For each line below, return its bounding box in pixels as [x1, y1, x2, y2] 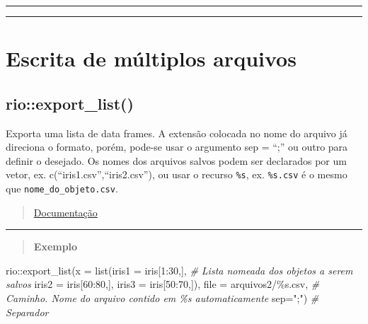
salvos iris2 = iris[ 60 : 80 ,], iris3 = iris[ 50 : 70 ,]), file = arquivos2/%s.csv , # [6, 277, 320, 291]
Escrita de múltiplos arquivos [6, 44, 297, 73]
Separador [6, 304, 49, 319]
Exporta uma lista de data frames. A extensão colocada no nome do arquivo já [6, 125, 347, 140]
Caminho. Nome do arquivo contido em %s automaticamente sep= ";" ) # [6, 291, 319, 306]
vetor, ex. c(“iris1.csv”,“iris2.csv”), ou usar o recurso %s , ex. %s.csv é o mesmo [6, 167, 347, 182]
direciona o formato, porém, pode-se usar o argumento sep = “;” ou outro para [6, 139, 348, 154]
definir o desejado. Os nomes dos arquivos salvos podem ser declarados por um [6, 153, 347, 168]
